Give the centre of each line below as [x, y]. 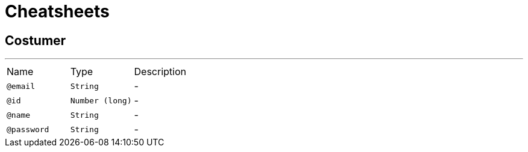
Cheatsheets [57, 11]
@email [21, 86]
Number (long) [101, 100]
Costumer [36, 40]
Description [160, 72]
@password [28, 129]
